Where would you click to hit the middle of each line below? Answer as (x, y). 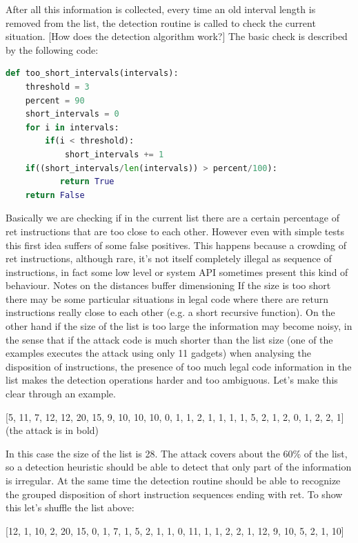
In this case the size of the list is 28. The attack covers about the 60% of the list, (177, 453)
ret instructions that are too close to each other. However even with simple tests (175, 231)
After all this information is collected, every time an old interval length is (161, 9)
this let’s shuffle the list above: (70, 507)
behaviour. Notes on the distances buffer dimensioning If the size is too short (168, 285)
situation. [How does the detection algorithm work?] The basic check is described (177, 36)
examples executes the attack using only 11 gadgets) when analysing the (158, 353)
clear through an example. (61, 394)
